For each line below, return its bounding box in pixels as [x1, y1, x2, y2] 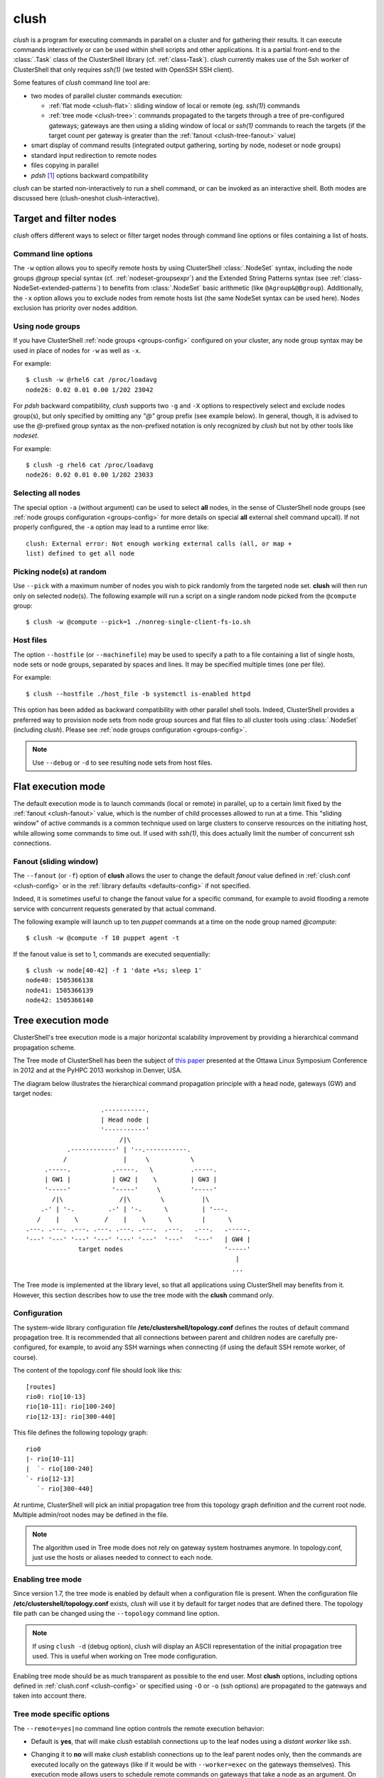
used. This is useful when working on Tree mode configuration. [32, 1652, 218, 1661]
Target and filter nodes [13, 213, 117, 225]
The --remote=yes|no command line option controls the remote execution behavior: [13, 1724, 265, 1732]
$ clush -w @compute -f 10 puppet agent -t [26, 934, 180, 942]
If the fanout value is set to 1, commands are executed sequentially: [13, 949, 210, 958]
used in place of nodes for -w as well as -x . [13, 346, 142, 355]
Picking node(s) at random [13, 566, 107, 576]
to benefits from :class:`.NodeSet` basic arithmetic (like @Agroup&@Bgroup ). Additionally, [102, 284, 363, 292]
